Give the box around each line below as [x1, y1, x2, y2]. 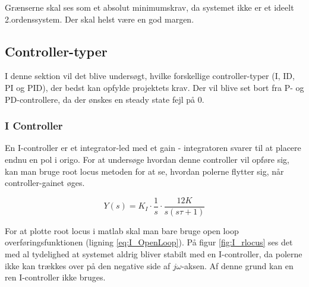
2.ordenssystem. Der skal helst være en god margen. [5, 12, 194, 25]
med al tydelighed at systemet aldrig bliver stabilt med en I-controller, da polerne [5, 248, 302, 260]
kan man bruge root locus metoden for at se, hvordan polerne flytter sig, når [5, 165, 284, 177]
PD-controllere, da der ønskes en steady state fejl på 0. [5, 93, 204, 105]
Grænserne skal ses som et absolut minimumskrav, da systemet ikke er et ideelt [5, 1, 294, 13]
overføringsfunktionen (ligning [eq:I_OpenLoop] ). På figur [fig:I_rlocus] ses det [5, 236, 293, 248]
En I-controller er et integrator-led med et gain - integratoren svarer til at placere [5, 141, 301, 154]
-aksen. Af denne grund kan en [181, 259, 294, 272]
